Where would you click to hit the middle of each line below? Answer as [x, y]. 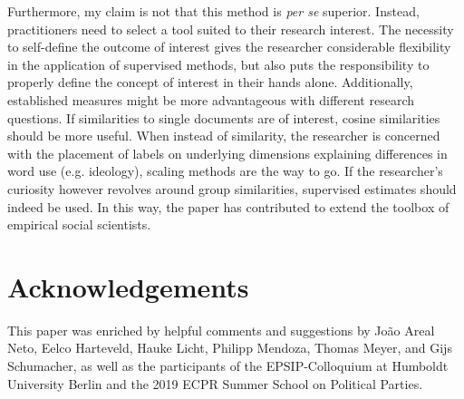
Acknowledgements [128, 286]
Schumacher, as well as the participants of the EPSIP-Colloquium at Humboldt [228, 366]
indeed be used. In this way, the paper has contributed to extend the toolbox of [228, 206]
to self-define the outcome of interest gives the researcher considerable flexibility [229, 47]
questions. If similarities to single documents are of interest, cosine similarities [224, 117]
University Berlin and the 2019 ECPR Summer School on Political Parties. [215, 383]
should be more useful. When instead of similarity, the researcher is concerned [224, 136]
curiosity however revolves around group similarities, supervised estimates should [232, 188]
